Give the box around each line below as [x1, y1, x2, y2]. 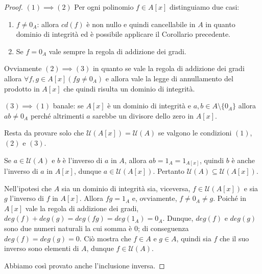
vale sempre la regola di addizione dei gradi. [49, 45, 186, 56]
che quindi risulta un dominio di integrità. [63, 83, 195, 94]
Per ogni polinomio [74, 2, 134, 12]
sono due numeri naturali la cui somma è [4, 223, 132, 234]
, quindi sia [176, 233, 211, 243]
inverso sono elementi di [4, 243, 79, 254]
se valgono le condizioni [158, 127, 232, 138]
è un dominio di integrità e [107, 100, 191, 111]
